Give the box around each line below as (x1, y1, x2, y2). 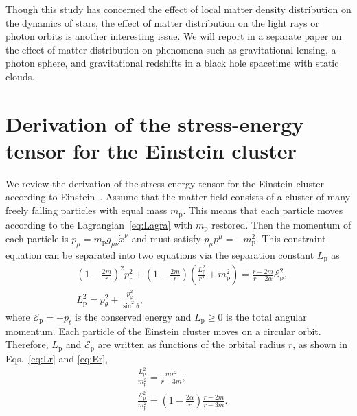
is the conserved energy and (74, 309, 192, 323)
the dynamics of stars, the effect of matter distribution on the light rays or (5, 15, 319, 30)
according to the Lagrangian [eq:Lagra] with (5, 217, 193, 231)
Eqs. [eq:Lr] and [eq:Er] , (5, 351, 108, 365)
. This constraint (255, 231, 326, 245)
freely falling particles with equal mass (5, 203, 168, 218)
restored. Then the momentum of (211, 217, 352, 231)
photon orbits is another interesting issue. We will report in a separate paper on (5, 29, 342, 43)
